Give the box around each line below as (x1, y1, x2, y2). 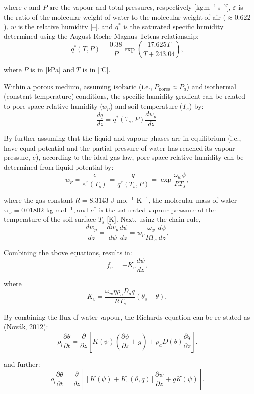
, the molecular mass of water (148, 195, 237, 205)
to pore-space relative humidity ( (4, 101, 102, 111)
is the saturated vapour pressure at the (99, 204, 216, 214)
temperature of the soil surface (4, 214, 96, 224)
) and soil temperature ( (110, 101, 183, 111)
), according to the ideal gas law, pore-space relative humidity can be (36, 152, 244, 162)
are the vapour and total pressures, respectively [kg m (49, 2, 210, 12)
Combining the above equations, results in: (4, 247, 132, 257)
